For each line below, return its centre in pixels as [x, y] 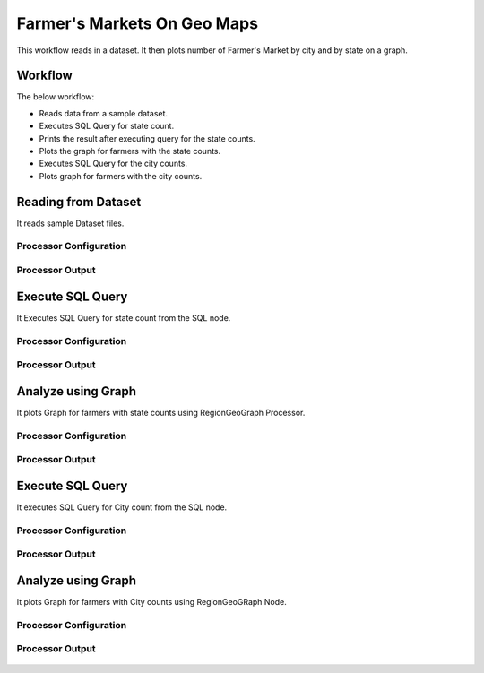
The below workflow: [56, 97]
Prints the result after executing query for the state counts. [147, 138]
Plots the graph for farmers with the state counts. [130, 151]
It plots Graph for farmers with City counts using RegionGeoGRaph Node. [151, 601]
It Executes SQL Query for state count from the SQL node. [124, 317]
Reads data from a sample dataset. [104, 113]
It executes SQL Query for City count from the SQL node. [122, 507]
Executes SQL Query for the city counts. [113, 164]
